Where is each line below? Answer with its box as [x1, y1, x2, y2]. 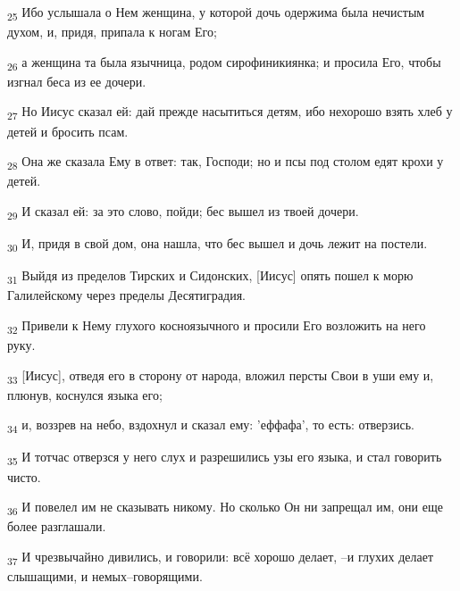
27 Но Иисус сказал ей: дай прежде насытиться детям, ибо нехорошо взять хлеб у [7, 102, 453, 123]
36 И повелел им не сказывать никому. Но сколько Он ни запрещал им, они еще [7, 497, 443, 518]
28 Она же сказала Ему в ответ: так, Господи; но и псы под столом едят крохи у [7, 152, 444, 172]
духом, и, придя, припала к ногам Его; [7, 22, 217, 41]
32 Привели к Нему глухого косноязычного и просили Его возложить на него [7, 315, 426, 337]
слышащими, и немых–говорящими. [7, 566, 203, 585]
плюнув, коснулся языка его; [7, 385, 163, 404]
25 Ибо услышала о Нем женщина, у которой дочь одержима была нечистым [7, 3, 425, 23]
